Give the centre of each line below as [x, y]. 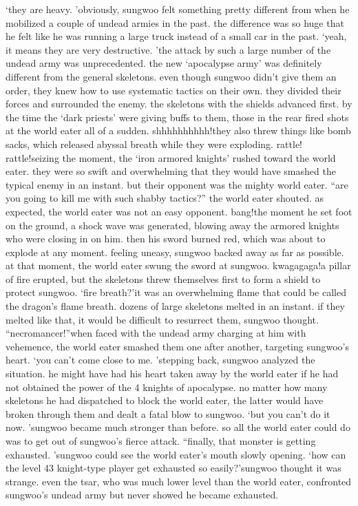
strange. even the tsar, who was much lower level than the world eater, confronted [179, 481]
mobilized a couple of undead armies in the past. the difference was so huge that [175, 22]
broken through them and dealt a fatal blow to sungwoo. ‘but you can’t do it [168, 413]
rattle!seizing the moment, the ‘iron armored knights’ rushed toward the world [171, 157]
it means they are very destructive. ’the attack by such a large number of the [168, 49]
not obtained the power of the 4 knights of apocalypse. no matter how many [167, 387]
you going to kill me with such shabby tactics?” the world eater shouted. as [165, 198]
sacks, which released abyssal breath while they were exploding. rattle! [154, 144]
